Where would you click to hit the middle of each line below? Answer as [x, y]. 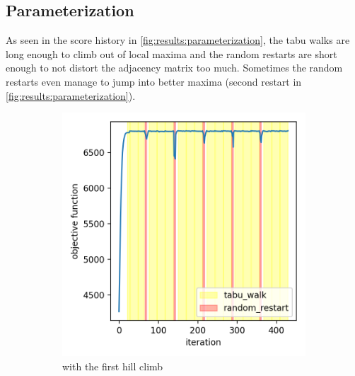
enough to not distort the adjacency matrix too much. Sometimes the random [174, 68]
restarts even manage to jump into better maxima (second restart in [154, 81]
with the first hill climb [113, 366]
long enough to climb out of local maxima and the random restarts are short [171, 53]
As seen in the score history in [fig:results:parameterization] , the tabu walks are [178, 40]
